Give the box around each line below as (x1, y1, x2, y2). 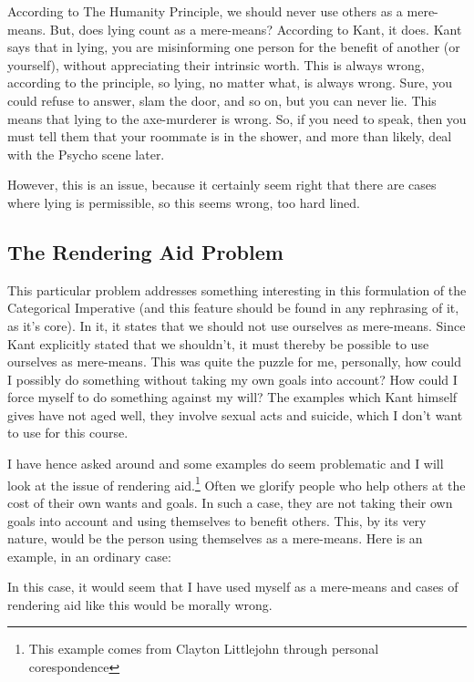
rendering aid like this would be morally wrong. (7, 594, 273, 614)
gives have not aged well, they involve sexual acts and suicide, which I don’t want (7, 405, 463, 424)
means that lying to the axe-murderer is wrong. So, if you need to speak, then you (7, 108, 467, 128)
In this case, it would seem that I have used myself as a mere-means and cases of (7, 577, 459, 596)
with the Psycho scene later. (7, 144, 165, 163)
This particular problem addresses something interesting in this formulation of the (7, 280, 467, 299)
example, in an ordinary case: (7, 546, 171, 565)
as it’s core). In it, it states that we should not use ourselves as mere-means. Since (7, 315, 466, 335)
